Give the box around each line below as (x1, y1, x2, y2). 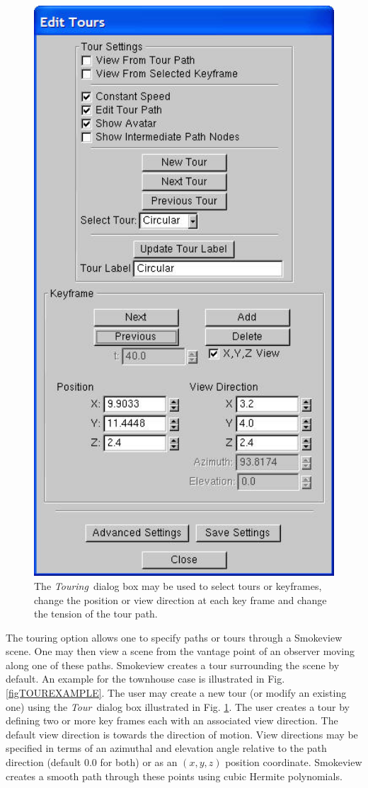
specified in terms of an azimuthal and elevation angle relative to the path (6, 741, 327, 755)
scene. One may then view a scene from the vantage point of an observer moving (6, 644, 355, 659)
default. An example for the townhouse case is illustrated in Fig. (6, 671, 285, 686)
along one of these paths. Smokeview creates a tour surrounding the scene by (6, 657, 340, 672)
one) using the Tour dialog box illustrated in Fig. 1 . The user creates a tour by (6, 699, 350, 714)
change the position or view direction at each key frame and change (34, 592, 327, 607)
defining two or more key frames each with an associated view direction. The (6, 713, 338, 728)
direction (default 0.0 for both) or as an (6, 755, 178, 770)
